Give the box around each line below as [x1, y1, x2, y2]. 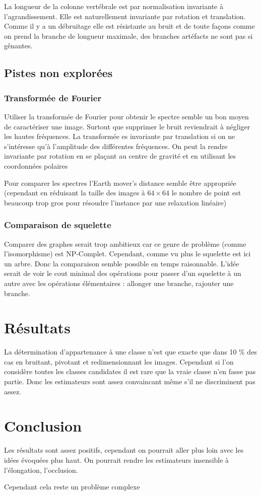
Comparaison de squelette [4, 219, 111, 231]
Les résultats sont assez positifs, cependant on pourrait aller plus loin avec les [4, 445, 244, 455]
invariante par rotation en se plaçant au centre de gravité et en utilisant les [4, 151, 236, 161]
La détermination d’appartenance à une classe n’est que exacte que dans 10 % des [4, 346, 257, 357]
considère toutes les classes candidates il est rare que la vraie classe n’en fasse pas [4, 366, 256, 377]
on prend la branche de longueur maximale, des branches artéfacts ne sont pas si [4, 30, 253, 41]
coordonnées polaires [4, 160, 68, 171]
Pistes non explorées [4, 65, 113, 81]
